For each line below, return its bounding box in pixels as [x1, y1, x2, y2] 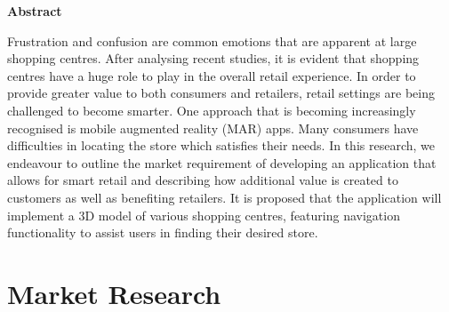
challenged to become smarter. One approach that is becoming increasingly [7, 100, 416, 119]
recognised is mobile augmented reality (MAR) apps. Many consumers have [7, 118, 419, 137]
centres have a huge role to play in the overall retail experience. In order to [7, 66, 416, 84]
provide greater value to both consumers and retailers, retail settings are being [7, 84, 435, 102]
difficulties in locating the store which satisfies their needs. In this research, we [7, 136, 435, 155]
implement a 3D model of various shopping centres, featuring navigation [7, 205, 400, 224]
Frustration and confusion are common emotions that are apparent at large [7, 31, 417, 50]
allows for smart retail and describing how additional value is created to [7, 171, 398, 189]
